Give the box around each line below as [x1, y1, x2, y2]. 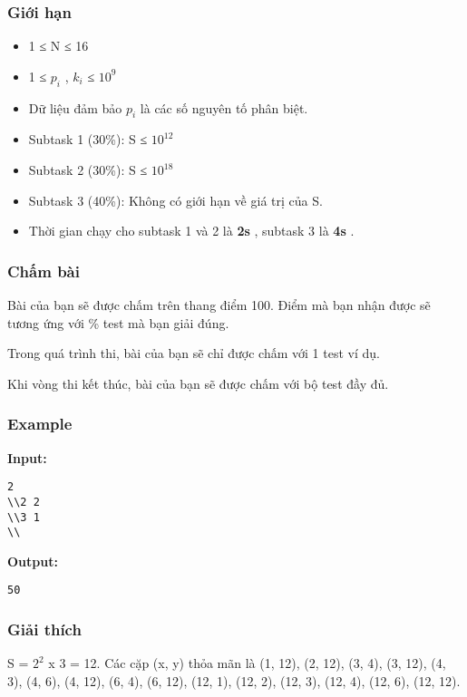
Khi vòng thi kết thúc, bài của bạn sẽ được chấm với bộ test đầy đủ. [7, 373, 389, 392]
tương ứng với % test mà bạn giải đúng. [7, 313, 229, 332]
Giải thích [7, 617, 82, 640]
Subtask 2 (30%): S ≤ [28, 160, 148, 179]
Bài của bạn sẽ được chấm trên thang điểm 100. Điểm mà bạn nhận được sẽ [7, 295, 431, 314]
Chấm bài [7, 259, 80, 282]
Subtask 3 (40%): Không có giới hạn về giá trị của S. [28, 190, 323, 209]
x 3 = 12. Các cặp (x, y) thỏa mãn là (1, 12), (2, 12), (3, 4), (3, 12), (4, [48, 653, 446, 673]
